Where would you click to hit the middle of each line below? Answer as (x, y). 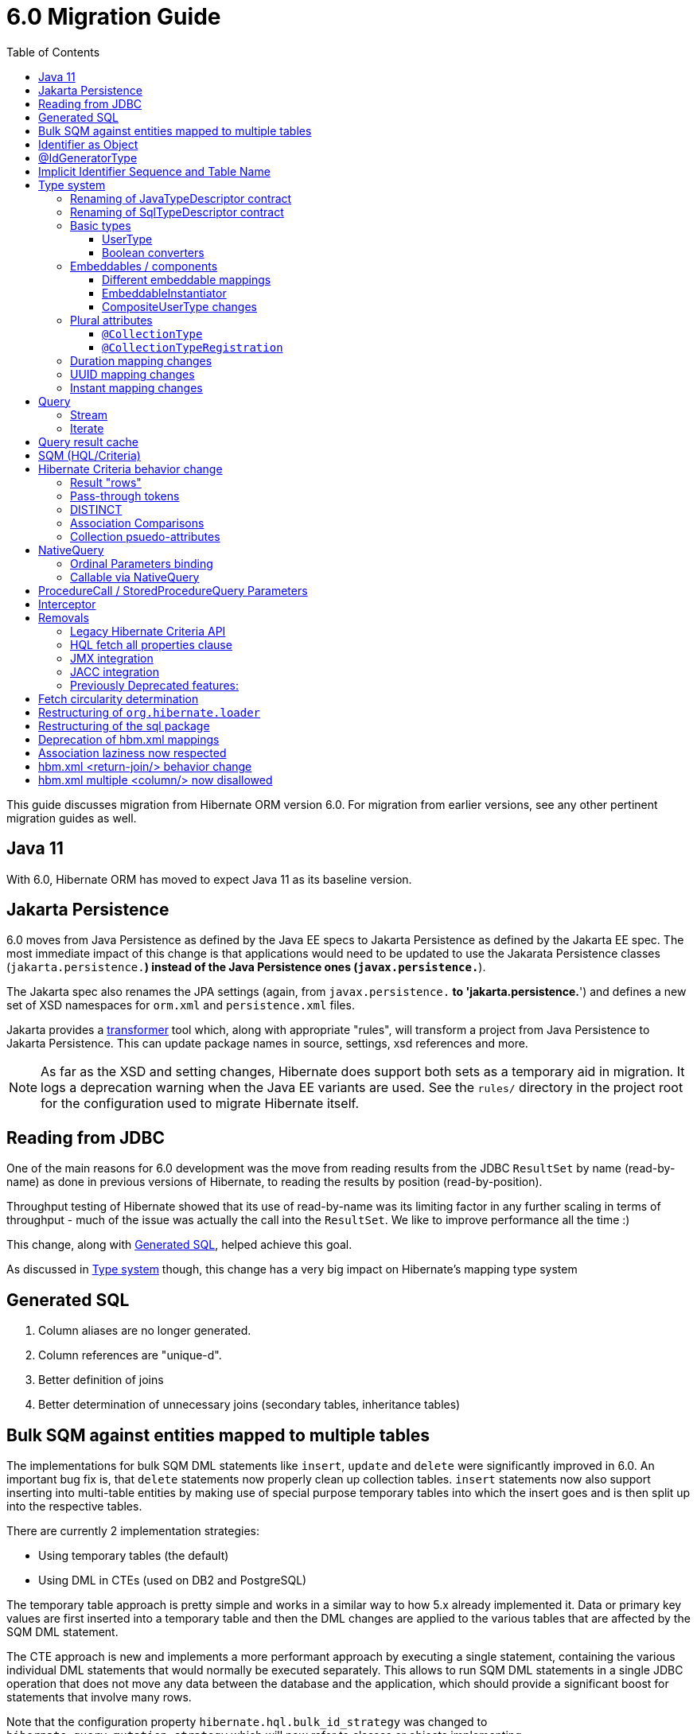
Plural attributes (111, 320)
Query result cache (88, 441)
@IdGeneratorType (88, 157)
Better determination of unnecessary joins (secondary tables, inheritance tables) (249, 1405)
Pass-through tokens (125, 496)
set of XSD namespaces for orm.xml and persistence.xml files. (181, 1005)
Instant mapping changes (136, 387)
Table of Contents (53, 52)
